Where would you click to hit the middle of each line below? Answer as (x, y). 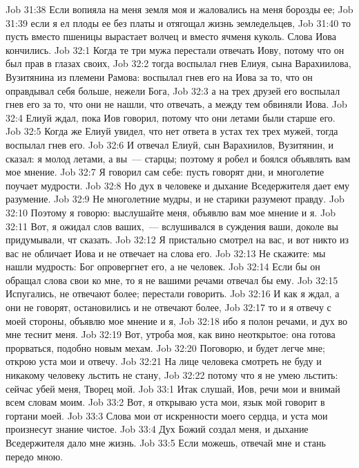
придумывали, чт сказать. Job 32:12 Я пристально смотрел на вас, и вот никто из (177, 240)
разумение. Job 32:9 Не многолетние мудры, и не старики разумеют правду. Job (175, 199)
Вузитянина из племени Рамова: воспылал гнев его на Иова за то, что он (159, 76)
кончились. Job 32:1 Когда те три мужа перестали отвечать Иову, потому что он (175, 49)
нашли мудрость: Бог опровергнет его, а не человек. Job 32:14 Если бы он (163, 266)
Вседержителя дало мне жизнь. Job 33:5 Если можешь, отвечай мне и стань (166, 442)
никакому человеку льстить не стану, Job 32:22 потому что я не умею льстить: (172, 375)
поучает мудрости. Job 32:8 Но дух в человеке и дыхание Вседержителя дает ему (178, 185)
